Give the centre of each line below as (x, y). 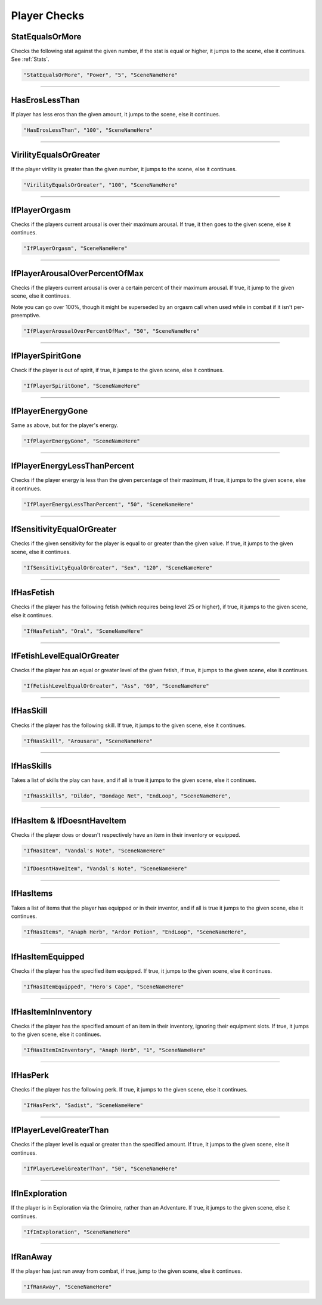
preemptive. (26, 315)
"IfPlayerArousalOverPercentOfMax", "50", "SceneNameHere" (112, 331)
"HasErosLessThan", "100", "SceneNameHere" (88, 130)
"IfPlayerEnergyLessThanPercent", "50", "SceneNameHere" (109, 504)
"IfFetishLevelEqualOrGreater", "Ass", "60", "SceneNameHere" (116, 686)
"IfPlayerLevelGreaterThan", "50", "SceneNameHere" (101, 1168)
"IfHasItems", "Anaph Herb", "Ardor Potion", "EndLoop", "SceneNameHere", (135, 932)
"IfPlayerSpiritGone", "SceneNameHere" (82, 386)
